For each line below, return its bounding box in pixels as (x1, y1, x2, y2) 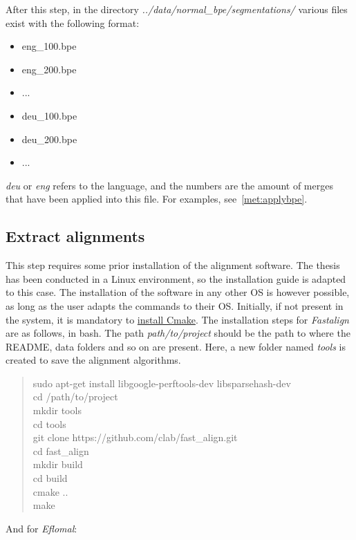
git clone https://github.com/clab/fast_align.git (32, 430, 238, 445)
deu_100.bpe (21, 108, 77, 122)
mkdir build (32, 457, 83, 472)
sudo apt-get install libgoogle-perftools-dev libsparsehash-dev (32, 375, 291, 390)
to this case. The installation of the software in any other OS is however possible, (6, 285, 350, 299)
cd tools (32, 416, 66, 431)
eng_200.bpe (21, 62, 77, 76)
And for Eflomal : (6, 521, 77, 535)
